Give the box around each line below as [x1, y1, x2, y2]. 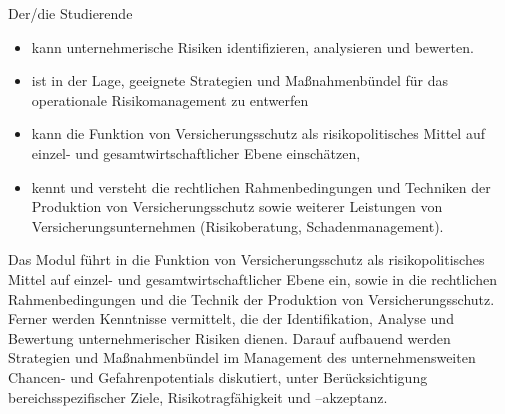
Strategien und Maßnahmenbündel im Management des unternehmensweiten [8, 347, 476, 368]
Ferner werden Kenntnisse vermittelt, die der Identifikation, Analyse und [8, 308, 454, 329]
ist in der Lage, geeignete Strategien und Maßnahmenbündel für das [31, 70, 449, 91]
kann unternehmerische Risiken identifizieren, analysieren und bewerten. [31, 36, 474, 57]
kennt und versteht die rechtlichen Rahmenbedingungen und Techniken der [31, 176, 491, 197]
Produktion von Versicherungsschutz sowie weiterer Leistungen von [31, 196, 443, 217]
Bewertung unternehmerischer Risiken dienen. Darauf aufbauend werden [8, 327, 451, 348]
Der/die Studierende [8, 3, 133, 23]
